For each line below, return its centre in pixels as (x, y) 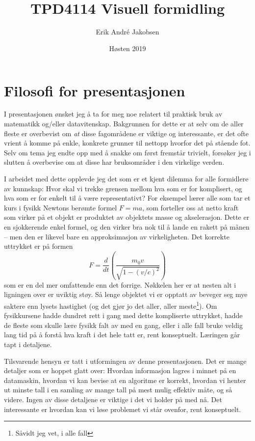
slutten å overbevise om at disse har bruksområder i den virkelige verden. (114, 162)
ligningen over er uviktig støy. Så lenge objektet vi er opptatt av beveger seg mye (126, 294)
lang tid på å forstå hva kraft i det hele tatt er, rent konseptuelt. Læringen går (122, 335)
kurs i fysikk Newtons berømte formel (61, 207)
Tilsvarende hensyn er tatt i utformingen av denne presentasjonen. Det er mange (125, 361)
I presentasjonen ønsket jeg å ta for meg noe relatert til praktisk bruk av (113, 114)
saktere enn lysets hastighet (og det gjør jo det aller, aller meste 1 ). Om (111, 305)
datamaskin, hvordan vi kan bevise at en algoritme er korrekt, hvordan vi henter (125, 380)
